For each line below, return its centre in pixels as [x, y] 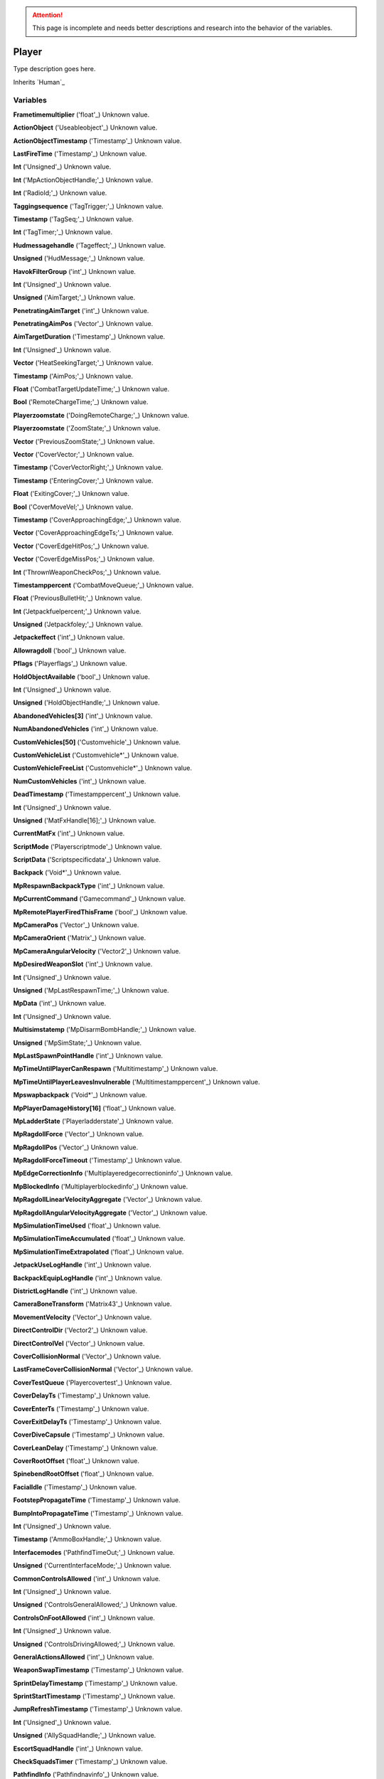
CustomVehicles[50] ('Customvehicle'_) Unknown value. [97, 742]
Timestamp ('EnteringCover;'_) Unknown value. [83, 480]
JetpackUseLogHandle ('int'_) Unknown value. [82, 1265]
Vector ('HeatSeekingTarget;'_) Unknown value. [83, 363]
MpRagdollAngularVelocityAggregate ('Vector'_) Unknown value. [110, 1213]
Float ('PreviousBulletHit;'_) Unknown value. [78, 598]
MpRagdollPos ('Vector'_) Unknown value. [76, 1147]
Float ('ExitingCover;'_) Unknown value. [71, 494]
